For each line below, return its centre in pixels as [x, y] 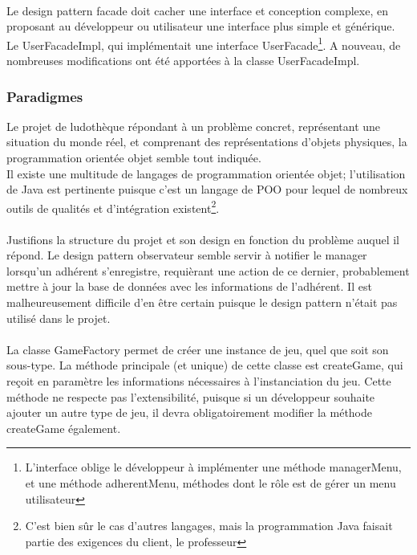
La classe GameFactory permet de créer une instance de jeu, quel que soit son [198, 349]
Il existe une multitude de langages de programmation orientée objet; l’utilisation [206, 173]
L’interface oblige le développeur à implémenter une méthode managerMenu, [213, 467]
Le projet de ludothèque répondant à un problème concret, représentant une [194, 126]
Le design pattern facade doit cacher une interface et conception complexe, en [197, 10]
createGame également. [64, 428]
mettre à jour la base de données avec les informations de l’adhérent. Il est [189, 286]
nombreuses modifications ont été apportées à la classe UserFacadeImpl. [183, 61]
